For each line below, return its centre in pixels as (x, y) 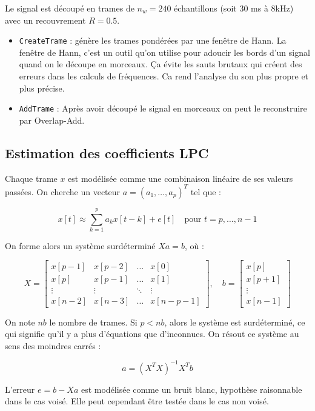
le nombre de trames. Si (93, 322)
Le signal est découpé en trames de (70, 8)
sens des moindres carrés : (53, 345)
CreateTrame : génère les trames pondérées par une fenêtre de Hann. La (153, 40)
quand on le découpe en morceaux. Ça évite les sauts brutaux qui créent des (161, 64)
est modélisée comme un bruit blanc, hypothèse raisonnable (191, 389)
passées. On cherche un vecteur (63, 191)
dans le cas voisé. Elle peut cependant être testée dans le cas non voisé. (137, 401)
